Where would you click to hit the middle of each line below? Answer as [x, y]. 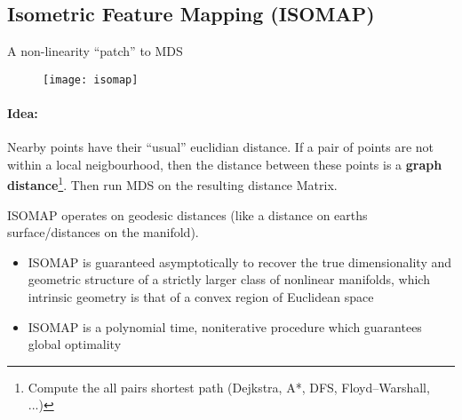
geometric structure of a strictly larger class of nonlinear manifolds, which [229, 279]
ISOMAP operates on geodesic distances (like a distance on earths [187, 214]
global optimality [75, 344]
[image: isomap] [91, 79]
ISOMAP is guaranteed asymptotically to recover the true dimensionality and [240, 262]
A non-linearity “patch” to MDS [95, 51]
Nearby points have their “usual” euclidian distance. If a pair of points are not [220, 147]
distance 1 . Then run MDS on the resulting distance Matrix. [172, 184]
